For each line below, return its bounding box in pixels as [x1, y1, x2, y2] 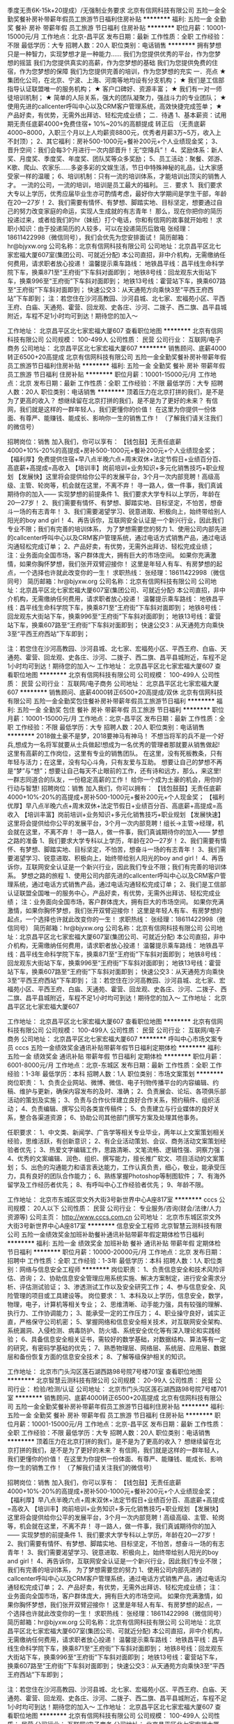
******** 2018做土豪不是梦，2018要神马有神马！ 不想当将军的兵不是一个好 [7, 732, 224, 740]
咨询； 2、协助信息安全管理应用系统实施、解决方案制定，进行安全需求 [19, 1274, 221, 1282]
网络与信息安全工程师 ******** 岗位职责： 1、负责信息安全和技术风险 [19, 1265, 219, 1273]
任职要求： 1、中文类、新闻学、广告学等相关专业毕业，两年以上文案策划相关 [7, 1128, 225, 1137]
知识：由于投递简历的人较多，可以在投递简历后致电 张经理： [19, 224, 192, 233]
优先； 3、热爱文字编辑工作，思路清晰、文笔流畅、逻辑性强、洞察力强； [19, 1146, 226, 1154]
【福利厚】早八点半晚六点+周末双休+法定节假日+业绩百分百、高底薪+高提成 [7, 1496, 225, 1504]
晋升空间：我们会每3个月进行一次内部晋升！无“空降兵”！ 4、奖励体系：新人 [7, 146, 224, 154]
